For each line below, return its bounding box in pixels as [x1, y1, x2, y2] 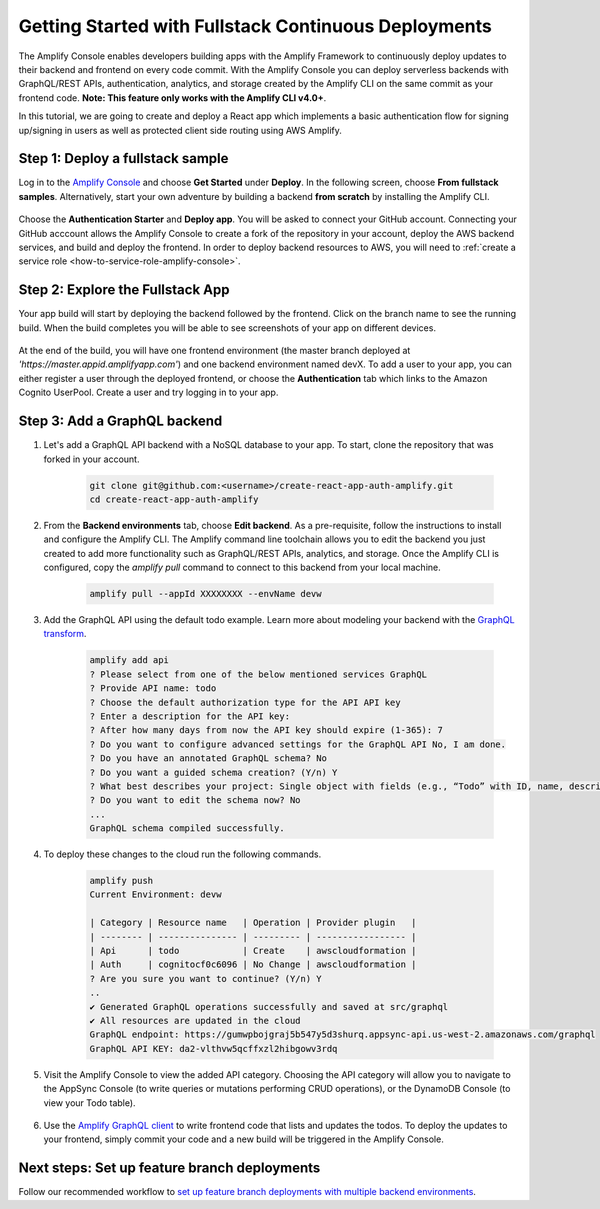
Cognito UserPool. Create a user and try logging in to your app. [18, 386, 279, 399]
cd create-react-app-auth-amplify [89, 493, 259, 505]
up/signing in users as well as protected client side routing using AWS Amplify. [18, 124, 342, 136]
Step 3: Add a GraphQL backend [18, 413, 223, 430]
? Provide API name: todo [89, 683, 217, 694]
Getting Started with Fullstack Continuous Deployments [18, 15, 492, 37]
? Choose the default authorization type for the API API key [89, 696, 401, 708]
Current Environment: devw [89, 889, 222, 900]
